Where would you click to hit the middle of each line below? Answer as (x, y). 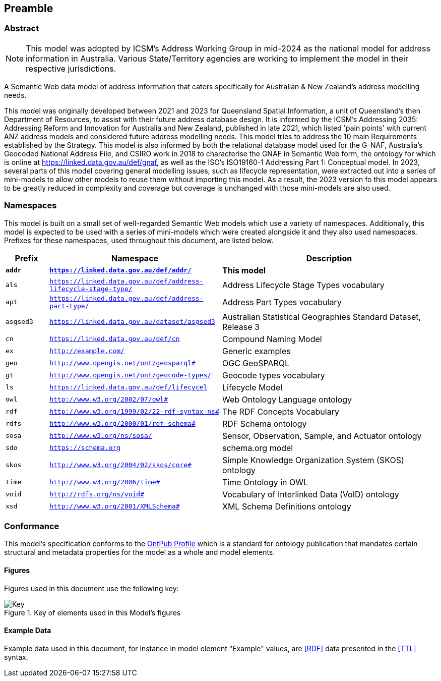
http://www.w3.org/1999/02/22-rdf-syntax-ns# (134, 412)
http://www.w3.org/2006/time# (105, 482)
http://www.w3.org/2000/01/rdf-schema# (122, 424)
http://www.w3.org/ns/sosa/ (101, 436)
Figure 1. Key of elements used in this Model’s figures (92, 612)
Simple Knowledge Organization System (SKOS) (313, 460)
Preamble (29, 8)
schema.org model (258, 448)
